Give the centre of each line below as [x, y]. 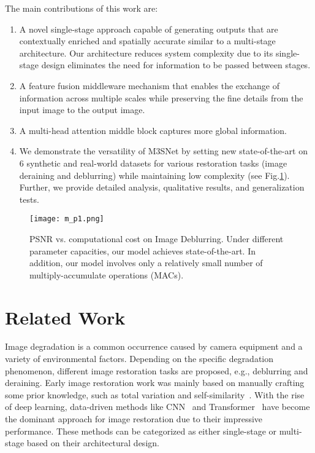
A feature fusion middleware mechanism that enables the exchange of [149, 85]
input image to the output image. [82, 110]
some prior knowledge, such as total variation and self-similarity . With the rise [155, 394]
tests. [29, 199]
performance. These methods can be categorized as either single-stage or [141, 431]
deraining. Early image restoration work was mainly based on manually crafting [155, 383]
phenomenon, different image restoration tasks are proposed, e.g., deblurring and [157, 370]
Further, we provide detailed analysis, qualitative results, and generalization [162, 187]
